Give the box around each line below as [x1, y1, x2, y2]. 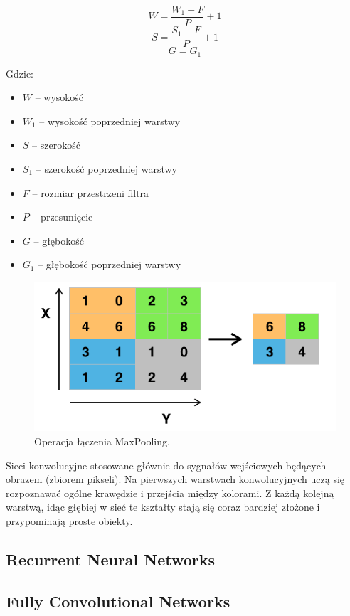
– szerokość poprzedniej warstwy [36, 161, 178, 176]
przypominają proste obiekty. [6, 513, 133, 528]
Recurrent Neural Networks [6, 548, 216, 570]
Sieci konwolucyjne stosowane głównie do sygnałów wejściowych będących [6, 457, 327, 472]
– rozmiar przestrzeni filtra [32, 185, 149, 200]
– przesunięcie [32, 209, 93, 224]
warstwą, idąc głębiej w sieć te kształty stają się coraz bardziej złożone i [6, 499, 320, 514]
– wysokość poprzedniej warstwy [39, 113, 181, 128]
